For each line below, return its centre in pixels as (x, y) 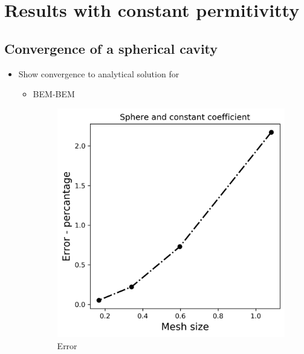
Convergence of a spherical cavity (111, 48)
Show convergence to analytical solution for (99, 73)
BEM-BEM (54, 94)
